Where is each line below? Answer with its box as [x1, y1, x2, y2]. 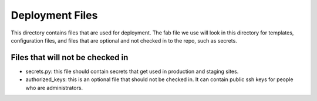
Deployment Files [11, 9, 98, 22]
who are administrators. [25, 84, 83, 91]
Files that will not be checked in [11, 53, 129, 62]
